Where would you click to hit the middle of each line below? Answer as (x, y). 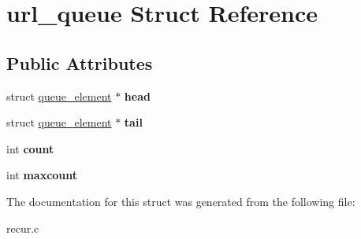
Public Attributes (80, 63)
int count (30, 148)
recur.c (23, 228)
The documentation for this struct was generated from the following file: (181, 201)
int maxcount (42, 175)
